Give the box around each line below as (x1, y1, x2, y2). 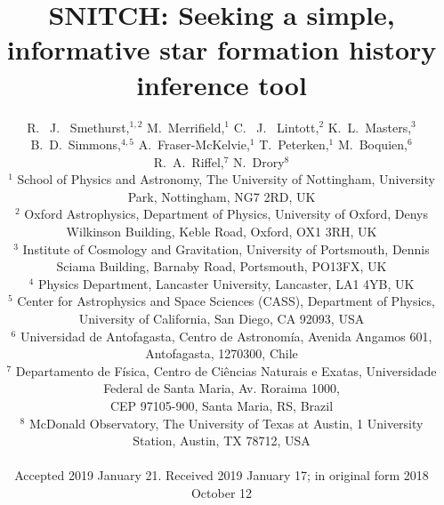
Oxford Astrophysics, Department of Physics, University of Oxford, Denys (24, 204, 428, 223)
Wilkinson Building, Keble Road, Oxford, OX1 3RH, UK (66, 222, 377, 241)
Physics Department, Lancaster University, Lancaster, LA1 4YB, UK (37, 274, 415, 293)
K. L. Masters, (327, 117, 412, 136)
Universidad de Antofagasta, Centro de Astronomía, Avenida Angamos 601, (20, 326, 432, 345)
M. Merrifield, (147, 117, 225, 136)
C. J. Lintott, (233, 117, 319, 136)
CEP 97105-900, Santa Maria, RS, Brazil (109, 397, 334, 414)
